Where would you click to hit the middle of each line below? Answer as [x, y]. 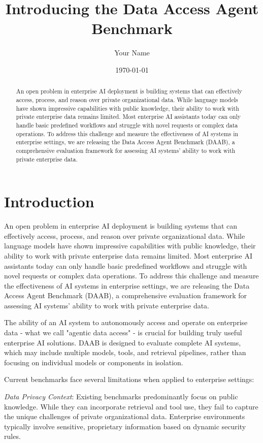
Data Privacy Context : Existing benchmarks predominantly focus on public [121, 397]
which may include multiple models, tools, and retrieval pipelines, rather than [125, 352]
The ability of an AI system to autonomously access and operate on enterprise [126, 322]
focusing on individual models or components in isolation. [94, 362]
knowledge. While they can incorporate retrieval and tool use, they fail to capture [131, 406]
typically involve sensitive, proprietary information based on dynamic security [125, 426]
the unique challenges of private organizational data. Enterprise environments [125, 416]
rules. [12, 436]
